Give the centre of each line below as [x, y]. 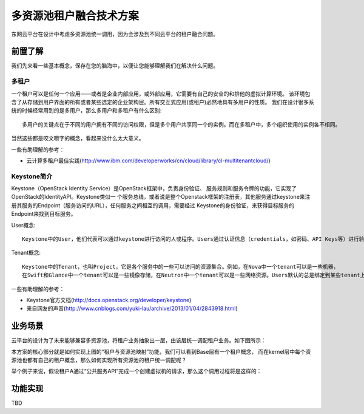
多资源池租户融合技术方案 [75, 16]
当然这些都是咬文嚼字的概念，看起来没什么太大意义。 [78, 138]
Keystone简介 [32, 176]
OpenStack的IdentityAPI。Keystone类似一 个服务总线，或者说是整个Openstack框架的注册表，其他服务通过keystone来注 [161, 197]
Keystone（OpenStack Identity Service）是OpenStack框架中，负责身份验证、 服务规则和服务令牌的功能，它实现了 [154, 188]
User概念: [23, 225]
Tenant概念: [26, 253]
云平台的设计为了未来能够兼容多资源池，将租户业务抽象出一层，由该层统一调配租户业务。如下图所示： [139, 340]
